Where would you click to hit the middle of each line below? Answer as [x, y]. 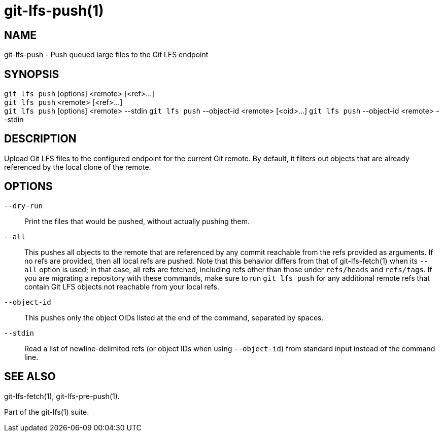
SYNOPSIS [32, 74]
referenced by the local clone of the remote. [78, 167]
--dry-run [23, 206]
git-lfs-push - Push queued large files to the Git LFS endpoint [106, 55]
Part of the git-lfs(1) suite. [47, 412]
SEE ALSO [30, 377]
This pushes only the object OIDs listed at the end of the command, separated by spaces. [174, 317]
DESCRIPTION [40, 139]
